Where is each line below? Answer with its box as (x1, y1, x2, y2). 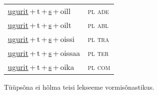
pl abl (87, 19, 109, 30)
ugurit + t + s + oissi (8, 33, 75, 44)
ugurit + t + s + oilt (8, 19, 72, 30)
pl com (87, 61, 110, 72)
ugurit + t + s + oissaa (8, 47, 80, 58)
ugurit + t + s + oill (8, 5, 71, 16)
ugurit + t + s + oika (8, 61, 74, 72)
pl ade (87, 5, 109, 16)
